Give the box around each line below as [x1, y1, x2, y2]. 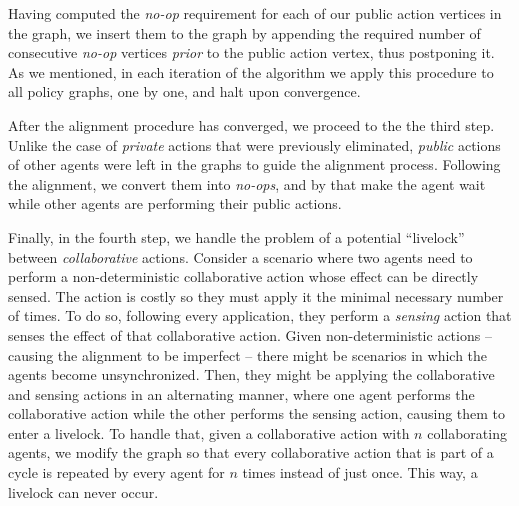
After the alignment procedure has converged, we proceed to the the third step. [8, 114, 495, 135]
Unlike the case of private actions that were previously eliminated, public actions [8, 134, 501, 155]
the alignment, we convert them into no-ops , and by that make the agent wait [8, 173, 486, 194]
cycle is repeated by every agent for [8, 462, 225, 483]
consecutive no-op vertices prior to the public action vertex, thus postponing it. [8, 42, 495, 63]
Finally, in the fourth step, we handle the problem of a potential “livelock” [8, 226, 465, 247]
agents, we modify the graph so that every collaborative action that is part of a [8, 442, 494, 463]
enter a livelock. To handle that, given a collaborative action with [8, 422, 410, 443]
